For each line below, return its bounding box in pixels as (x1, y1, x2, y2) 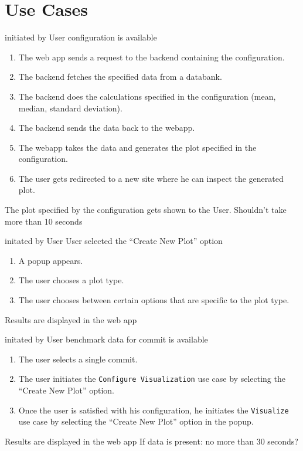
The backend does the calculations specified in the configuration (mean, (18, 90, 276, 102)
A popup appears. (18, 254, 83, 266)
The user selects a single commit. (18, 352, 138, 365)
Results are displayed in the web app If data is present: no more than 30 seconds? (5, 435, 298, 447)
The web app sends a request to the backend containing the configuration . (18, 50, 285, 63)
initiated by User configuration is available (5, 31, 157, 43)
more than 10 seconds (5, 215, 83, 227)
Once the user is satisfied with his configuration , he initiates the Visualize (18, 403, 289, 416)
